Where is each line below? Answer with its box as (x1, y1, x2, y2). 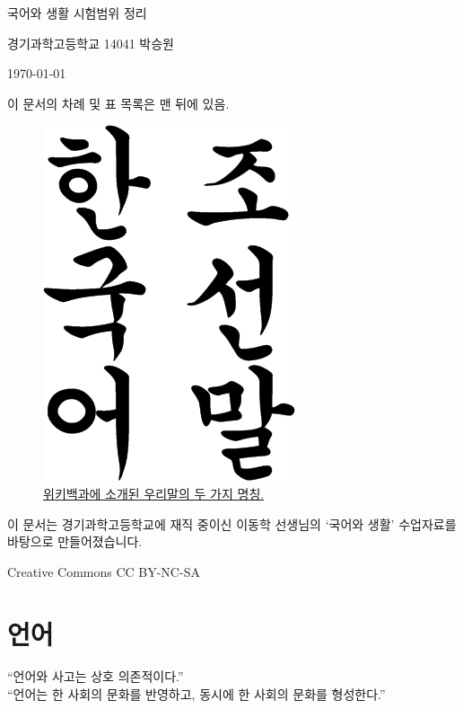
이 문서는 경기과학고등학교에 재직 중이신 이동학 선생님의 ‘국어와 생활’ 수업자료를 (7, 514, 457, 533)
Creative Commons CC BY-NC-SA (7, 562, 200, 580)
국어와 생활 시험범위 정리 (7, 4, 147, 22)
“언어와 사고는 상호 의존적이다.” (7, 667, 184, 686)
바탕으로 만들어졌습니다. (7, 532, 143, 551)
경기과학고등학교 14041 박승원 (7, 33, 175, 52)
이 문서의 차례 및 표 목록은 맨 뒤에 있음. (7, 93, 230, 112)
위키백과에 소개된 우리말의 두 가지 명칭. (43, 483, 265, 502)
